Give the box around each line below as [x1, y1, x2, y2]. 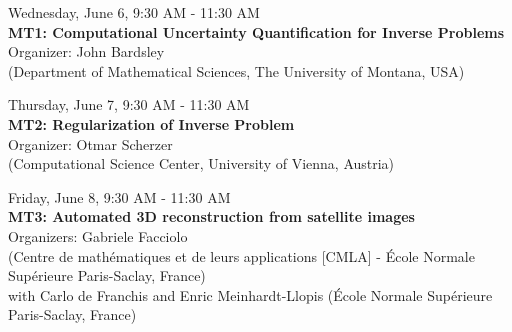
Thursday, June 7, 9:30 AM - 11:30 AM [8, 94, 250, 115]
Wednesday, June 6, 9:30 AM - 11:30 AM [8, 2, 260, 22]
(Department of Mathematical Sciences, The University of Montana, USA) [8, 60, 465, 81]
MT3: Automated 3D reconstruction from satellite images [8, 206, 415, 227]
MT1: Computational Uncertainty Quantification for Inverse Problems [8, 21, 505, 42]
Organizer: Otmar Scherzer [8, 133, 173, 154]
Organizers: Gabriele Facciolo [8, 225, 188, 246]
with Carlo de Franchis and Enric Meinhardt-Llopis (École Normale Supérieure [8, 284, 493, 305]
